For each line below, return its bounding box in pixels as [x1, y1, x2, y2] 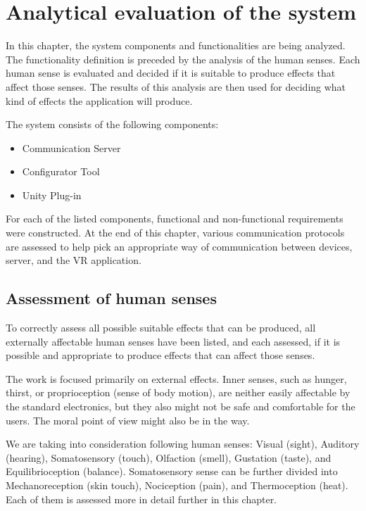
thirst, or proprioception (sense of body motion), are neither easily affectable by [6, 385, 351, 400]
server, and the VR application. [6, 253, 141, 267]
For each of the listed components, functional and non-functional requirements [6, 211, 343, 226]
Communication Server [22, 140, 121, 155]
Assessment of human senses [6, 287, 217, 309]
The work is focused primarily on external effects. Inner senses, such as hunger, [6, 371, 347, 386]
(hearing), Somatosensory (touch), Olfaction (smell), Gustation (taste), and [6, 450, 332, 465]
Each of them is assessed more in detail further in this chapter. [6, 491, 277, 506]
